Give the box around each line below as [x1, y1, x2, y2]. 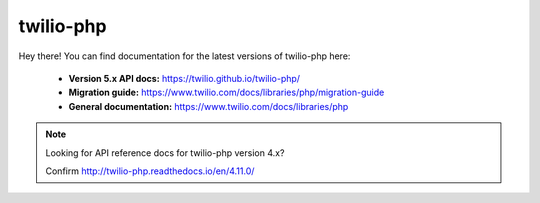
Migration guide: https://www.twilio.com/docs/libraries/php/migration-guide [68, 86, 385, 99]
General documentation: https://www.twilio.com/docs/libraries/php [68, 100, 349, 112]
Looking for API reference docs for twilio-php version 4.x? [45, 146, 285, 159]
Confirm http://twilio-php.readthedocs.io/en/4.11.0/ [45, 165, 255, 177]
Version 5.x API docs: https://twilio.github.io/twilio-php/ [68, 72, 300, 84]
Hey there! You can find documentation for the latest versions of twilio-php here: [18, 50, 351, 62]
